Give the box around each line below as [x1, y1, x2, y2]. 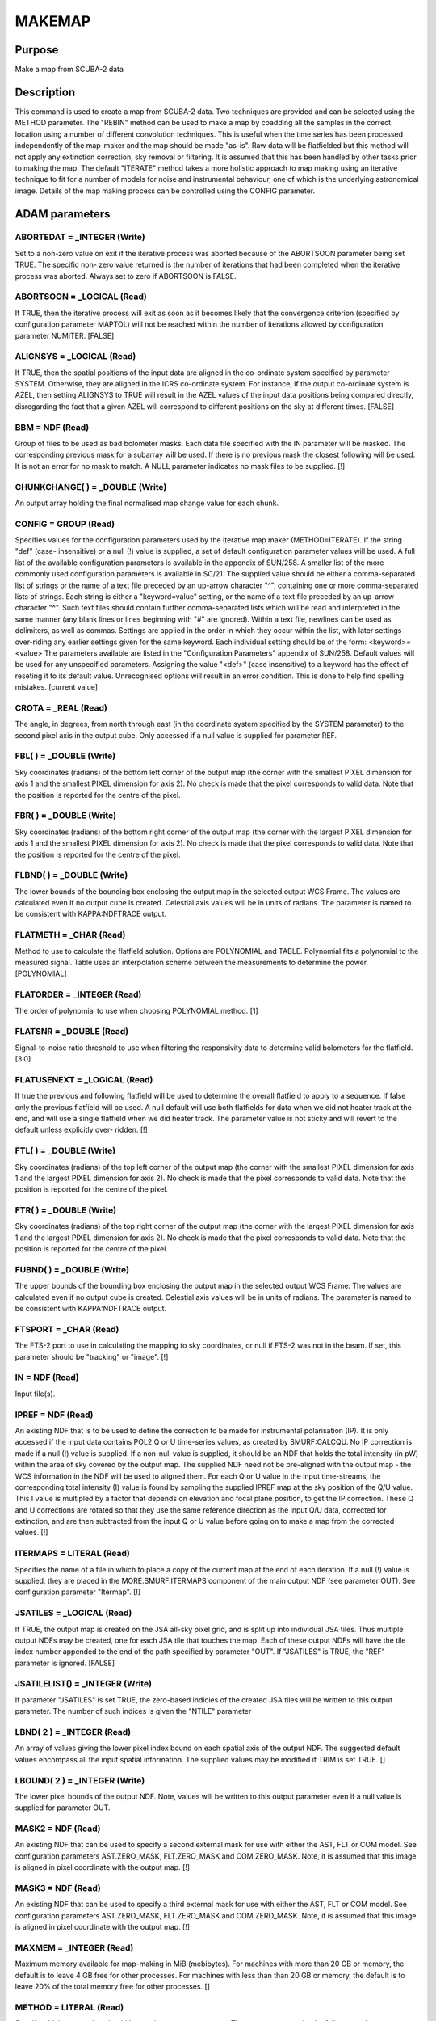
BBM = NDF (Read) [15, 421, 90, 432]
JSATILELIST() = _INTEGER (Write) [15, 1678, 153, 1690]
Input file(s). [15, 1389, 56, 1399]
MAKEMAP [15, 12, 91, 30]
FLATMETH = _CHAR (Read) [15, 930, 126, 941]
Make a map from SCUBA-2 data [15, 65, 124, 74]
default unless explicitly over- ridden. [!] [15, 1124, 149, 1135]
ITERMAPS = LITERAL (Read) [15, 1548, 131, 1559]
